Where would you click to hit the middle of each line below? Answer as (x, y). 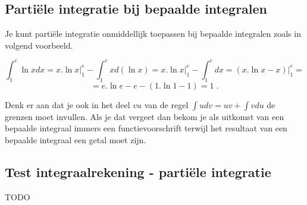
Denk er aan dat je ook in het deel (68, 104)
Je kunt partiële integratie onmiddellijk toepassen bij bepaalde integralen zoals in (153, 34)
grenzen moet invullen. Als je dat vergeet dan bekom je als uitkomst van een (145, 116)
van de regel (166, 104)
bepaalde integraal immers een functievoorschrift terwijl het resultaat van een (146, 128)
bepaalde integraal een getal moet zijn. (76, 139)
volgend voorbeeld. (39, 45)
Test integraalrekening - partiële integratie (138, 171)
